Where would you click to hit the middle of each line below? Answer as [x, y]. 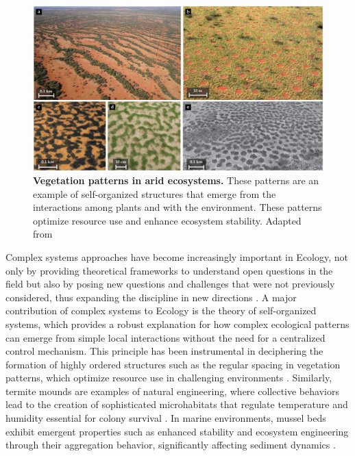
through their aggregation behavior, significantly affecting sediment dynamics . [171, 445]
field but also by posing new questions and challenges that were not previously [170, 284]
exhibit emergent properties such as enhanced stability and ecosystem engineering [177, 431]
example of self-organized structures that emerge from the [155, 193]
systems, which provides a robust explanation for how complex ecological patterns [177, 324]
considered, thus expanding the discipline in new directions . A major [151, 297]
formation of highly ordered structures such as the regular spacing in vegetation [173, 364]
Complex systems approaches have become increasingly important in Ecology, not [177, 256]
